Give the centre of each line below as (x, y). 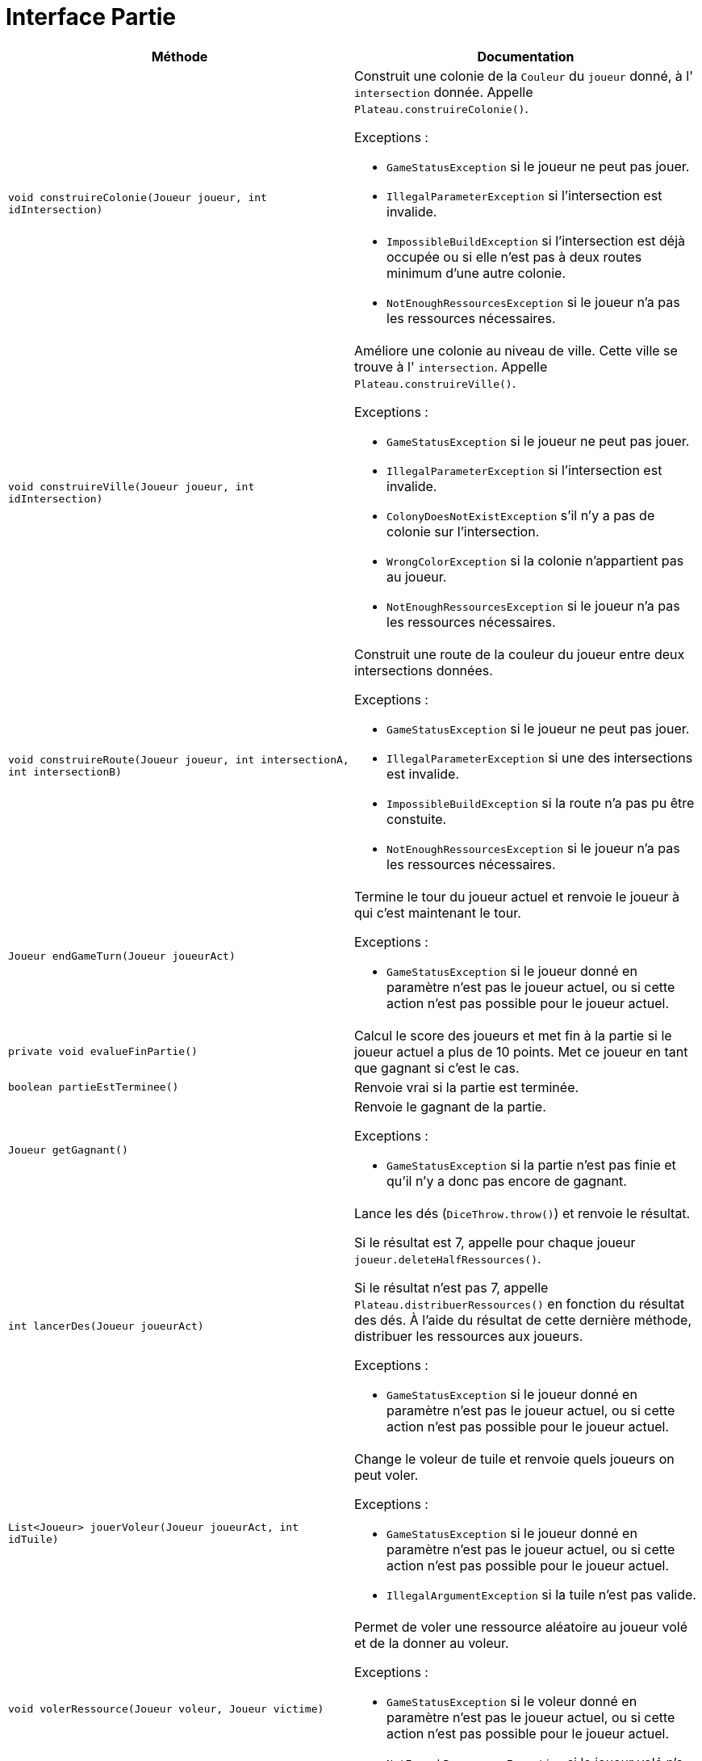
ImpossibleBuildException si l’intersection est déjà (536, 240)
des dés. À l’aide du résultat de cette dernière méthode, (523, 1320)
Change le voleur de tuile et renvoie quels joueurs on (514, 1458)
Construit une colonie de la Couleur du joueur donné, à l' (524, 76)
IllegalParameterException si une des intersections (540, 757)
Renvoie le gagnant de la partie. (450, 1106)
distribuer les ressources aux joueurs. (469, 1336)
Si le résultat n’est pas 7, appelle (451, 1287)
